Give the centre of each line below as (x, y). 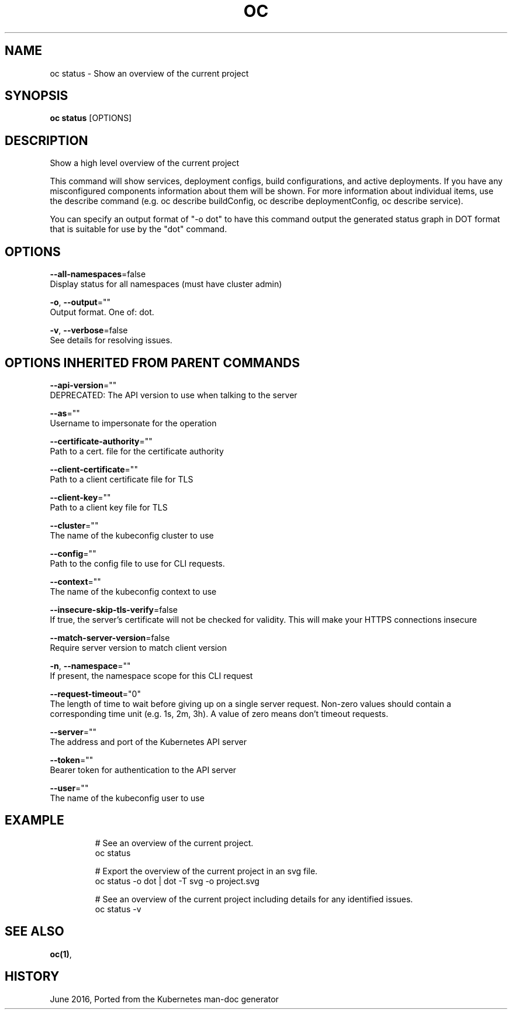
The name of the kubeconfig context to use (133, 591)
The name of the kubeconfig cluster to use (132, 535)
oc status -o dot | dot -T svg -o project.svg (177, 881)
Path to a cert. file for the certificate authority (137, 451)
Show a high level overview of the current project (145, 163)
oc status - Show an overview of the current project (149, 73)
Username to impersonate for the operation (133, 423)
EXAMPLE (34, 820)
